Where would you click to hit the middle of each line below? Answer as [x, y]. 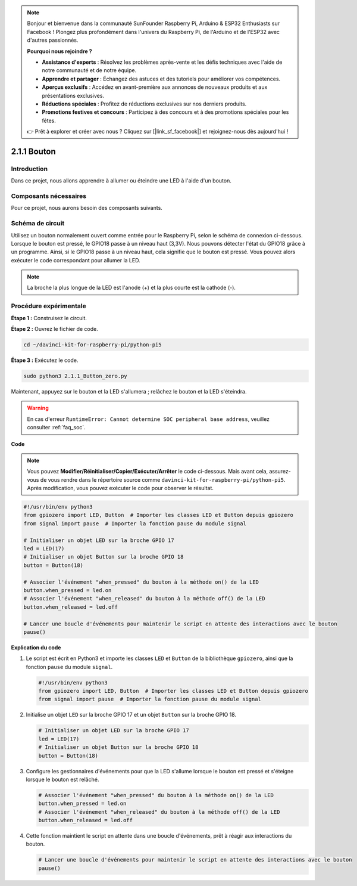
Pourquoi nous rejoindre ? [59, 51]
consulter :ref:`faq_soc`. [56, 427]
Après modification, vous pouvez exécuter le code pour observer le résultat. [120, 488]
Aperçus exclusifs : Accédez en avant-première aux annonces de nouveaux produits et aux [155, 87]
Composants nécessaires [48, 196]
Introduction [29, 169]
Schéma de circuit [38, 224]
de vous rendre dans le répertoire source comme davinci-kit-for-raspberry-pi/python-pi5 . [163, 479]
